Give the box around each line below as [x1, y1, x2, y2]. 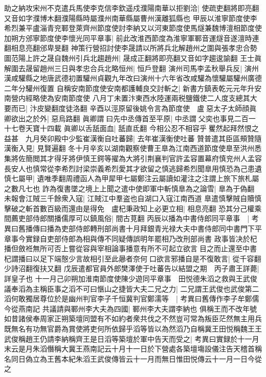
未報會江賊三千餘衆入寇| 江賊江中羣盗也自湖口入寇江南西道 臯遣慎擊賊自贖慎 [4, 193, 262, 204]
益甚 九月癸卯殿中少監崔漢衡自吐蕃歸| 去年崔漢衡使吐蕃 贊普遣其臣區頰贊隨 [4, 132, 262, 143]
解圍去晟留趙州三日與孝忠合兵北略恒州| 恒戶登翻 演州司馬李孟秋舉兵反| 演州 [4, 62, 259, 73]
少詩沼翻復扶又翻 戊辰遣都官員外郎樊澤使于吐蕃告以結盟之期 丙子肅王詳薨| [4, 263, 259, 274]
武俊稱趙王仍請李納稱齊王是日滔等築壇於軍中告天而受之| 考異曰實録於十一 [4, 333, 252, 344]
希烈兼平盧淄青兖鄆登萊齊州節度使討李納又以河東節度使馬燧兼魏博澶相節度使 [4, 23, 262, 33]
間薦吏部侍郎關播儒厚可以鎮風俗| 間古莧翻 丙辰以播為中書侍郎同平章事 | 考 [4, 213, 259, 224]
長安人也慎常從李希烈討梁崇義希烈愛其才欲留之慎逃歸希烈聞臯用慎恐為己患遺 [4, 163, 262, 173]
